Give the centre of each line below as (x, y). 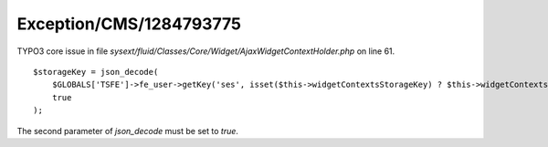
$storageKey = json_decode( (96, 72)
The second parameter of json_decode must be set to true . (128, 131)
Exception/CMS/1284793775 (129, 24)
